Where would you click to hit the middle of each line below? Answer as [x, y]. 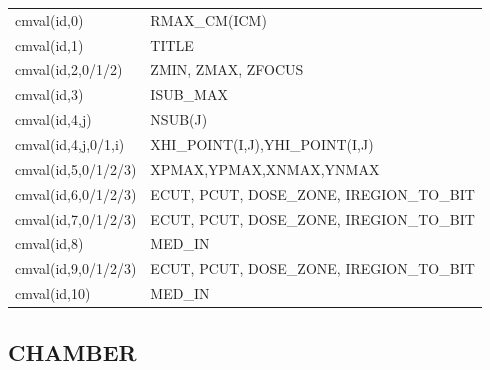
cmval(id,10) [53, 293]
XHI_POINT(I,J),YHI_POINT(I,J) [262, 143]
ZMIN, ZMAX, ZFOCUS [227, 69]
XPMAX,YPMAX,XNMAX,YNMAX [265, 168]
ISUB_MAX [189, 94]
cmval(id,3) [49, 94]
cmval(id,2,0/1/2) [69, 69]
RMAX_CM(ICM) [208, 19]
